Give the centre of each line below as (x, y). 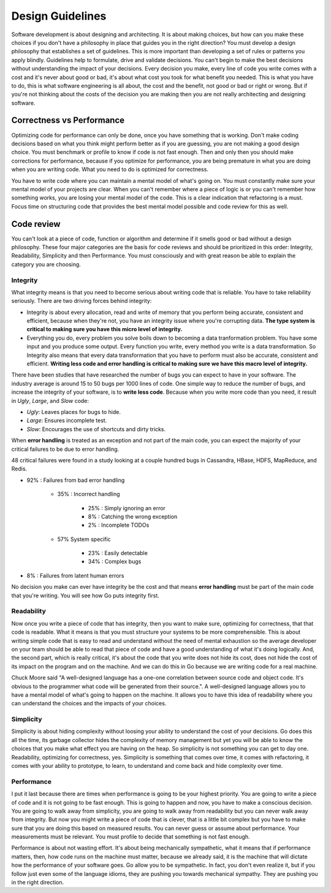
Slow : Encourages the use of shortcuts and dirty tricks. (96, 429)
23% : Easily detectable (118, 553)
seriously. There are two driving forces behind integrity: (82, 301)
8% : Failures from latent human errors (75, 575)
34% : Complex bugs (115, 562)
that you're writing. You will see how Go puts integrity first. (85, 596)
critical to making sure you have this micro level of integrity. (105, 329)
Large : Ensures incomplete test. (67, 421)
